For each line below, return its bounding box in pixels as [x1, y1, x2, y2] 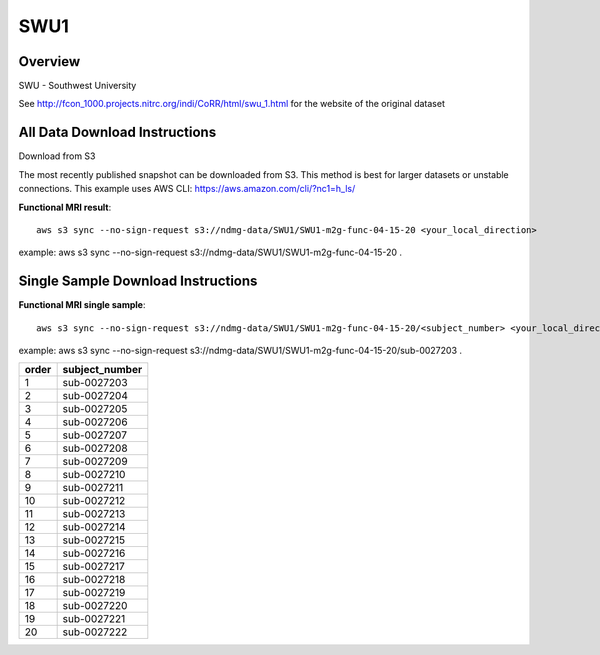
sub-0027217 [62, 560, 125, 574]
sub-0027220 [62, 599, 128, 613]
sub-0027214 [62, 520, 126, 534]
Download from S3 [18, 150, 96, 162]
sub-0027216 [62, 546, 126, 560]
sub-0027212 [62, 494, 126, 508]
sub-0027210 [62, 468, 126, 482]
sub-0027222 [62, 625, 128, 639]
